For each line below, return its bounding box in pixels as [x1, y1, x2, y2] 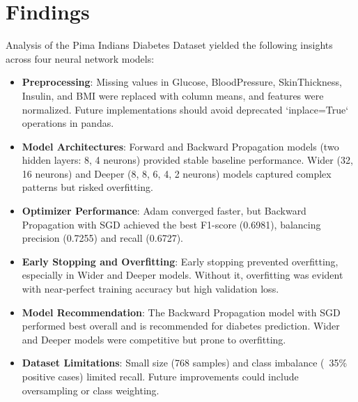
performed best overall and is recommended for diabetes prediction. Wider [22, 318, 340, 333]
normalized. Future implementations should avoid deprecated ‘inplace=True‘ [22, 102, 349, 116]
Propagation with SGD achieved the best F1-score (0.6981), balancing [22, 217, 321, 231]
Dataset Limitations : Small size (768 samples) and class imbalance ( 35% [22, 355, 348, 370]
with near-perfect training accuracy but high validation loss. [22, 281, 279, 296]
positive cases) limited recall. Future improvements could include [22, 369, 299, 383]
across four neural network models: [6, 51, 155, 65]
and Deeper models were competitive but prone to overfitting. [22, 332, 286, 346]
